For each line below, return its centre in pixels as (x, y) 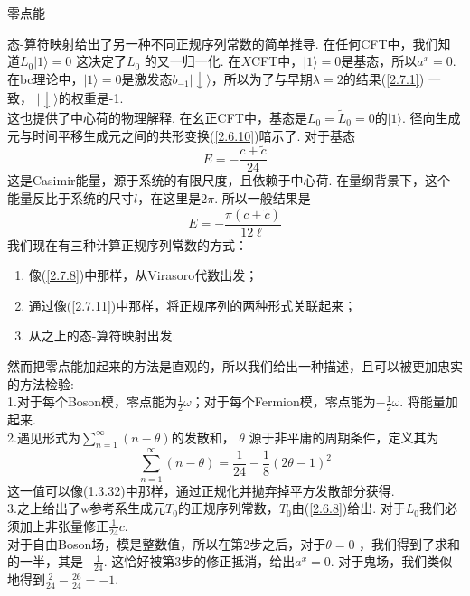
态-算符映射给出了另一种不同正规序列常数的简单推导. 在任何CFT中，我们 (223, 43)
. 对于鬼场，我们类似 (391, 561)
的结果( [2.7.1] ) (384, 78)
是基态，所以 (379, 61)
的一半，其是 (45, 561)
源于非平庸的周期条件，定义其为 (344, 437)
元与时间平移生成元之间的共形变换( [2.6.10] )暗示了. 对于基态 (182, 135)
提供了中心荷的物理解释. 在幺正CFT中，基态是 (169, 117)
